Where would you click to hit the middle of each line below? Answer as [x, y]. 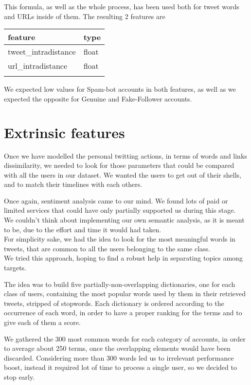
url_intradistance [37, 66]
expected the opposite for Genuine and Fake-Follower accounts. [98, 98]
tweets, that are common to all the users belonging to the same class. [107, 248]
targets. [15, 268]
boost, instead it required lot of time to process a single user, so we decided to [120, 367]
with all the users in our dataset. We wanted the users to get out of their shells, [123, 174]
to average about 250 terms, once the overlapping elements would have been [117, 348]
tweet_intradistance [42, 52]
